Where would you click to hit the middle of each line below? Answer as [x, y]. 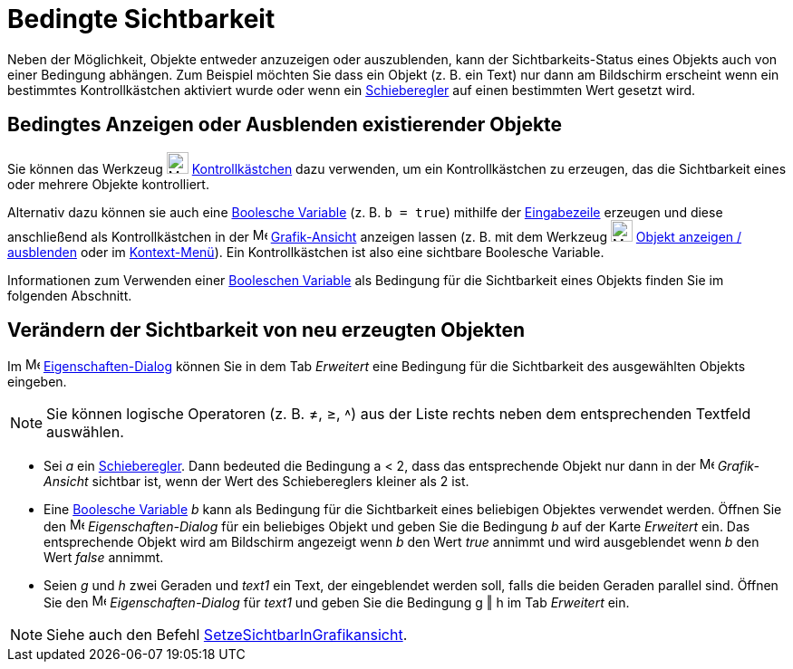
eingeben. [37, 382]
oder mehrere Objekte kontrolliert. [108, 184]
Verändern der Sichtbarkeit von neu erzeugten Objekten [266, 330]
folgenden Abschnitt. [70, 295]
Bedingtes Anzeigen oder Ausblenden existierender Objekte [285, 125]
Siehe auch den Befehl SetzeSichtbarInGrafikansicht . [227, 635]
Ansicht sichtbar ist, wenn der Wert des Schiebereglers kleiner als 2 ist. [256, 482]
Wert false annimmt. [104, 558]
